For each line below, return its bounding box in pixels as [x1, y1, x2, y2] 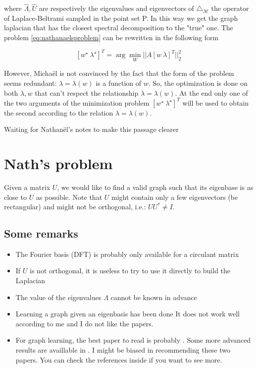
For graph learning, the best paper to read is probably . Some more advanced [15, 335, 251, 345]
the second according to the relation [4, 107, 113, 118]
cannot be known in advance [110, 292, 197, 302]
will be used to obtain [182, 97, 249, 108]
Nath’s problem [4, 153, 113, 173]
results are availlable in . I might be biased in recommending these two [15, 345, 231, 355]
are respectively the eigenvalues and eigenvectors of [39, 3, 194, 13]
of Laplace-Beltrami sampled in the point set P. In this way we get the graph [4, 12, 238, 23]
